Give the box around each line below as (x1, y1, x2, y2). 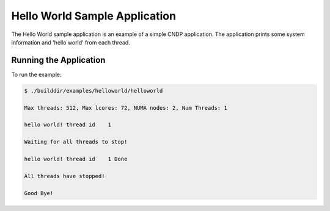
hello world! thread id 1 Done (24, 156, 128, 162)
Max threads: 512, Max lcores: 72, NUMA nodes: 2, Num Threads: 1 (24, 104, 227, 111)
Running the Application (11, 55, 106, 65)
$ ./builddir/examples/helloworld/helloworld (24, 87, 163, 94)
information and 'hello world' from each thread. (11, 38, 131, 46)
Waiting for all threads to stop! (24, 138, 128, 146)
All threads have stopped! (24, 173, 105, 179)
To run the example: (11, 71, 62, 78)
